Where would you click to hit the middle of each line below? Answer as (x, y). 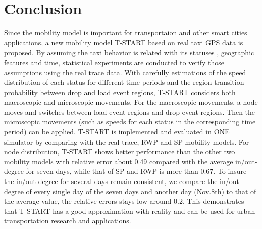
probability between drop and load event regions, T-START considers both (120, 92)
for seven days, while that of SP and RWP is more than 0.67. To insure (136, 171)
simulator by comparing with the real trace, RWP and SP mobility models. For (127, 141)
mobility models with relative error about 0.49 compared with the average (119, 161)
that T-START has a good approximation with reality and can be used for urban (130, 211)
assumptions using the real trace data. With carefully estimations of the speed (125, 72)
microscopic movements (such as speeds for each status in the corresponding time (130, 122)
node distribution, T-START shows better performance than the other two (120, 151)
